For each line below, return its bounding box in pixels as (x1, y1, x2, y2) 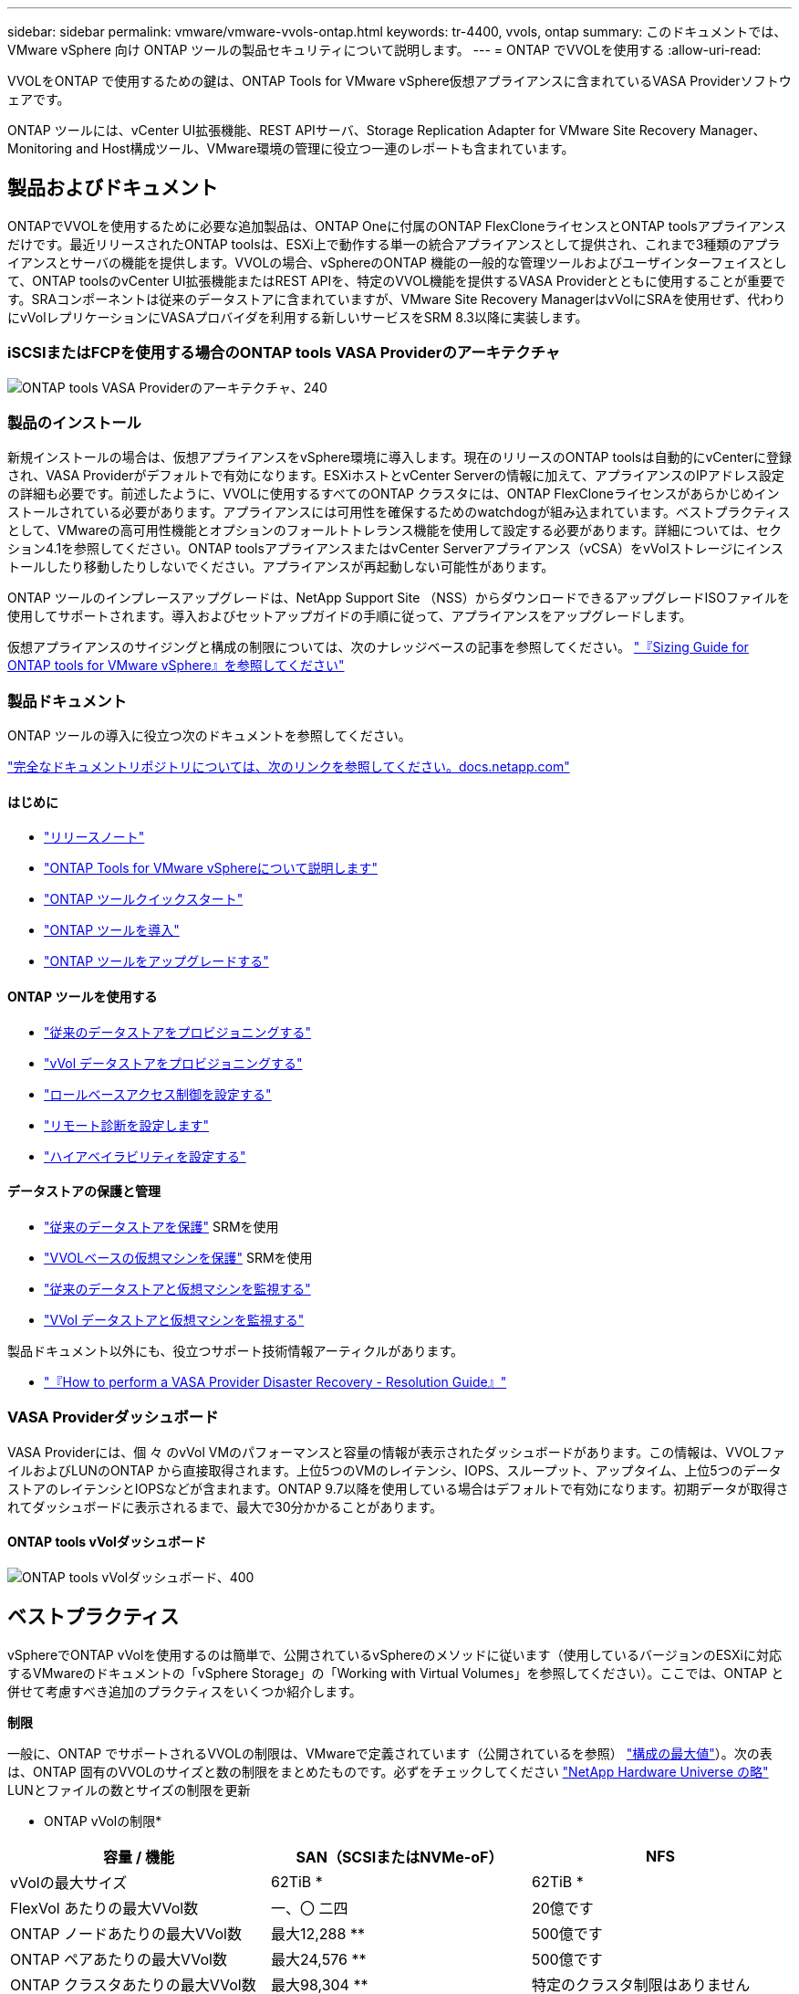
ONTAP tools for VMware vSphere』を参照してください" (7, 657, 345, 674)
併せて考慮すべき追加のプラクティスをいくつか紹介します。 (7, 1683, 362, 1699)
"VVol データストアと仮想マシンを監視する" (44, 1311, 305, 1328)
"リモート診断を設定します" (44, 1117, 210, 1133)
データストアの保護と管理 (7, 1183, 161, 1200)
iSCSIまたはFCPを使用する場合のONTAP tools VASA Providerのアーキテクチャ (7, 343, 561, 362)
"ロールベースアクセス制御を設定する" (44, 1086, 272, 1102)
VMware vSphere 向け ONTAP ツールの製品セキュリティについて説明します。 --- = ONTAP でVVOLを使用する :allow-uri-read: (7, 42, 762, 58)
